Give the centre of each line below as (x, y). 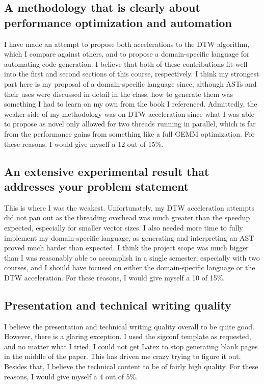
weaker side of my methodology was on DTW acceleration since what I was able (129, 113)
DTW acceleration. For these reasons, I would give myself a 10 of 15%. (115, 277)
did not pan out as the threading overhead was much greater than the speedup (127, 217)
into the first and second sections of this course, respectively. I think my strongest (132, 74)
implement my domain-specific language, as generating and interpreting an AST (129, 237)
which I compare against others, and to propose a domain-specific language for (127, 54)
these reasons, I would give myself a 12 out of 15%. (84, 144)
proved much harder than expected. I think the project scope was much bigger (126, 248)
